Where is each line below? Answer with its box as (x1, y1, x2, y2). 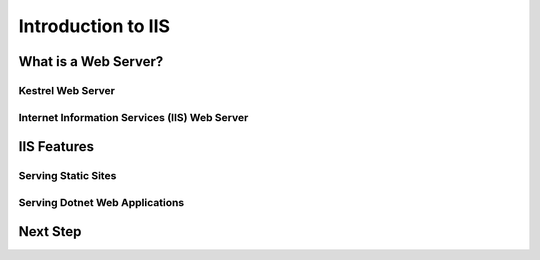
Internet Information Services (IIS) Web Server (18, 110, 249, 124)
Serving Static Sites (18, 169, 117, 183)
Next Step (18, 223, 82, 240)
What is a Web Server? (18, 53, 164, 70)
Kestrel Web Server (18, 83, 115, 97)
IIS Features (18, 138, 95, 155)
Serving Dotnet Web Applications (18, 195, 185, 209)
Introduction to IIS (18, 15, 170, 37)
